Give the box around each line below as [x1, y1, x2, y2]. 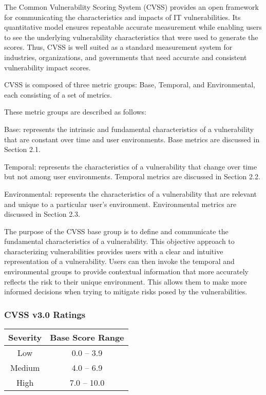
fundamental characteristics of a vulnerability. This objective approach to [4, 236, 235, 247]
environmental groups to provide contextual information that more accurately [4, 266, 249, 277]
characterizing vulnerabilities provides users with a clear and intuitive [4, 246, 223, 256]
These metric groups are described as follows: [4, 106, 147, 117]
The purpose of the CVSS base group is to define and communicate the [4, 225, 229, 236]
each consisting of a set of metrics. [4, 89, 112, 100]
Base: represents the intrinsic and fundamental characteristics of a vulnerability [4, 123, 254, 134]
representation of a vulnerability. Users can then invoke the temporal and [4, 256, 235, 267]
